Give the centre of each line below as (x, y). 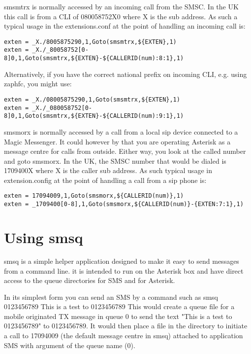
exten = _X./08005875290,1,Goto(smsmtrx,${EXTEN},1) (92, 99)
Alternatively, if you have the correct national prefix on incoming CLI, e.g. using (125, 74)
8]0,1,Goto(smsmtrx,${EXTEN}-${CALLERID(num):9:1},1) (94, 116)
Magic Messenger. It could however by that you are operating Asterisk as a (117, 141)
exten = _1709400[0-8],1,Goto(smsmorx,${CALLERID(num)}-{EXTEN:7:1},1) (124, 204)
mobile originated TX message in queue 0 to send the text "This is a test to (118, 316)
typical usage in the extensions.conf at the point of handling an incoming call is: (125, 26)
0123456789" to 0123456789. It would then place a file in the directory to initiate (126, 326)
